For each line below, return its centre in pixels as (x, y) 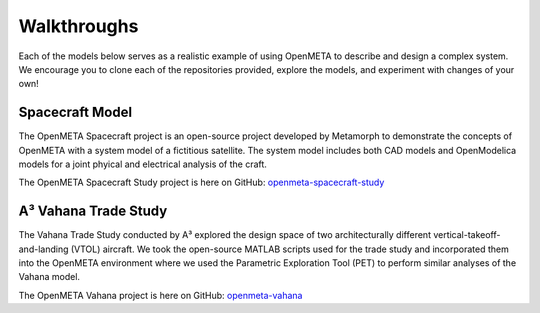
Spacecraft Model (75, 112)
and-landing (43, 249)
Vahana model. (49, 277)
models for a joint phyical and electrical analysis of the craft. (142, 164)
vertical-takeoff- (467, 235)
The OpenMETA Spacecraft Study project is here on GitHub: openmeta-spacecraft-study (201, 182)
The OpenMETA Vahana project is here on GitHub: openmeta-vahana (160, 295)
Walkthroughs (78, 26)
